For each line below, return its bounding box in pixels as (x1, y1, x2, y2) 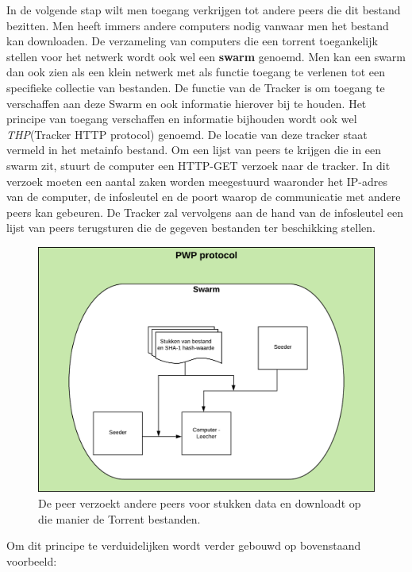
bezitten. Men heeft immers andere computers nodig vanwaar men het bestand (6, 17, 389, 33)
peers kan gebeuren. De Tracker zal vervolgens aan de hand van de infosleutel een (6, 203, 403, 220)
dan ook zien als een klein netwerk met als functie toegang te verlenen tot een (6, 64, 385, 80)
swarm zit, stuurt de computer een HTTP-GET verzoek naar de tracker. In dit (6, 157, 391, 173)
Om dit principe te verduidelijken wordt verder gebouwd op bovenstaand (6, 537, 361, 554)
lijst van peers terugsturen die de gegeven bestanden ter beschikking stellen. (6, 219, 375, 236)
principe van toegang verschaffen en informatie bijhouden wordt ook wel (6, 110, 357, 127)
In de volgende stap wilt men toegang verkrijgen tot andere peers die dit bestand (6, 2, 401, 17)
